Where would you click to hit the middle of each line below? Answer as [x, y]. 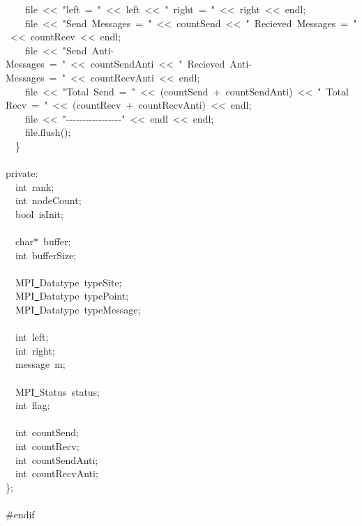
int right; [35, 350]
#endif [20, 514]
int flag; [32, 405]
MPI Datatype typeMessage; [78, 310]
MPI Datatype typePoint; [72, 296]
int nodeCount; [48, 200]
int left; [32, 337]
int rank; [35, 186]
